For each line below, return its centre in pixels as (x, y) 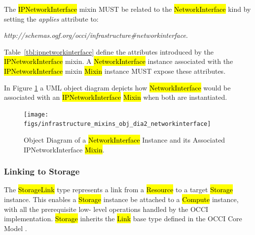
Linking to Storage (42, 171)
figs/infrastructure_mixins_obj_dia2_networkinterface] (117, 124)
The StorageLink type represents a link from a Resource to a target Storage (119, 190)
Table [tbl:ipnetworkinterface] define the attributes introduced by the (109, 51)
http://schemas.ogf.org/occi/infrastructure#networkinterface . (96, 35)
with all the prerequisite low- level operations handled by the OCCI (106, 209)
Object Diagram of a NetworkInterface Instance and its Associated (125, 140)
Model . (16, 228)
